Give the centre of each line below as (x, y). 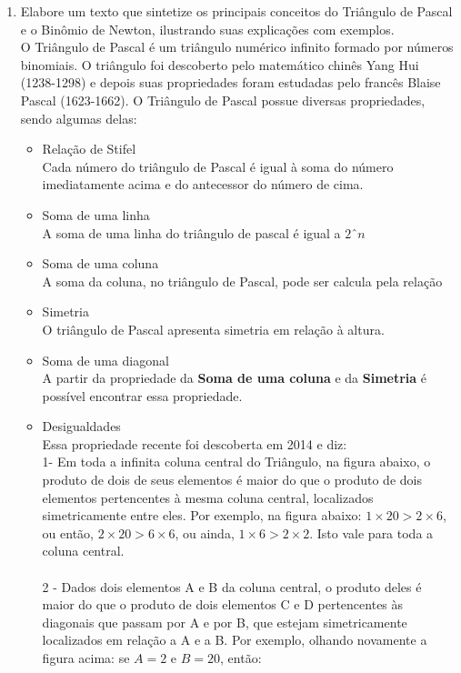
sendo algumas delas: (79, 118)
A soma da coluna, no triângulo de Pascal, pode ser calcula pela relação (242, 281)
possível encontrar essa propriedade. (142, 395)
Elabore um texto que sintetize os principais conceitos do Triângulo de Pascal (236, 11)
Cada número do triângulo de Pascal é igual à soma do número (218, 166)
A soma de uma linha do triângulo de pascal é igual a (191, 232)
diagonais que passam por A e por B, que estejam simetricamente (225, 622)
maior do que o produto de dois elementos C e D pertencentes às (223, 604)
